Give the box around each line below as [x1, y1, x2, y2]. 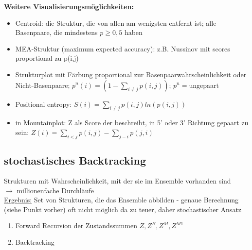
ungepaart [189, 80, 219, 90]
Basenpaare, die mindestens [15, 27, 98, 37]
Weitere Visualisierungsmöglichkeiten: [4, 1, 134, 11]
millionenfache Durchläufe [17, 185, 94, 195]
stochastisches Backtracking [4, 153, 146, 168]
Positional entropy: [15, 99, 72, 109]
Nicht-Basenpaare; [15, 80, 70, 90]
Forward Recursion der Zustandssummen [15, 220, 137, 231]
